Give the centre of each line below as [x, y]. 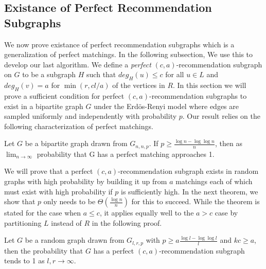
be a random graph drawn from [75, 240]
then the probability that [44, 250]
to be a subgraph [49, 74]
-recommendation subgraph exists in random [188, 171]
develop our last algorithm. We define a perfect [78, 64]
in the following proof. [127, 222]
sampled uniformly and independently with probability [91, 116]
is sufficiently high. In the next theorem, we [189, 191]
